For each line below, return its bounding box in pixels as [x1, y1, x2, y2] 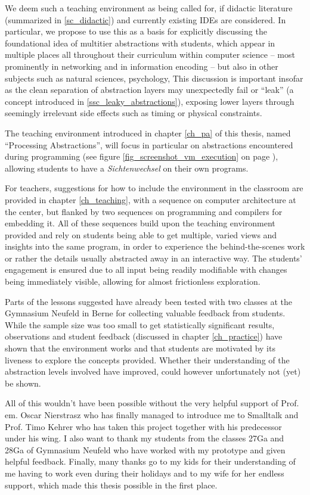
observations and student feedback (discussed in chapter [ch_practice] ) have [5, 330, 283, 343]
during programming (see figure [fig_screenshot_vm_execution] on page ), [5, 150, 278, 163]
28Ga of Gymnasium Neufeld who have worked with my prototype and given [5, 443, 286, 456]
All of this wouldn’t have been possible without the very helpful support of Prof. [5, 397, 299, 409]
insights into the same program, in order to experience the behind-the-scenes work [5, 240, 305, 253]
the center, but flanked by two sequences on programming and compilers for [5, 205, 283, 217]
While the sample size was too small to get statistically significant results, [5, 318, 275, 331]
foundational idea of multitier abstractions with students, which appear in [5, 36, 275, 49]
